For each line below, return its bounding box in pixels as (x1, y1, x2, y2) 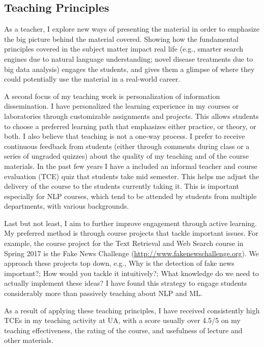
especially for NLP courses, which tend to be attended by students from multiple (4, 190, 257, 201)
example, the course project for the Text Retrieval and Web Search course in (4, 238, 244, 249)
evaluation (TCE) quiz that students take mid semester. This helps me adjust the (4, 170, 259, 181)
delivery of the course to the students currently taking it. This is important (4, 181, 240, 191)
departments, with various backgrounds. (4, 201, 129, 211)
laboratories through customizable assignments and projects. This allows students (4, 110, 259, 121)
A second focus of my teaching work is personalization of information (4, 90, 220, 101)
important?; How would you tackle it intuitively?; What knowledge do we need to (4, 267, 259, 278)
